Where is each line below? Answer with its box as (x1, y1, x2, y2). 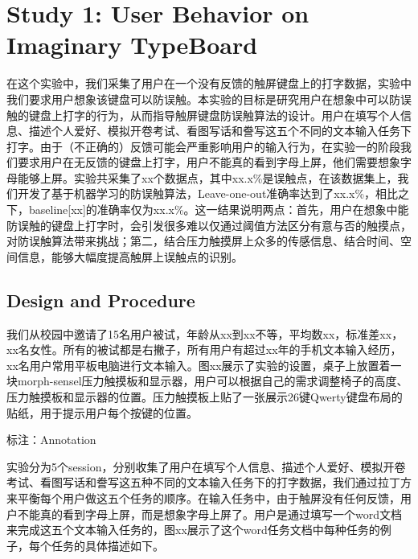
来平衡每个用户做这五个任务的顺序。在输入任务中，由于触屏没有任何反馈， (6, 489, 400, 506)
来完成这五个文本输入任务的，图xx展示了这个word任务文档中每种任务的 (6, 521, 380, 538)
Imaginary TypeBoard (6, 28, 258, 61)
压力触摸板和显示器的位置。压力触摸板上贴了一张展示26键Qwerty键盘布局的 (6, 388, 403, 405)
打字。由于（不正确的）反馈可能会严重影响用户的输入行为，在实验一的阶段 (6, 138, 400, 154)
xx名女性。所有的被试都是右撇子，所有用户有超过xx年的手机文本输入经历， (6, 341, 402, 358)
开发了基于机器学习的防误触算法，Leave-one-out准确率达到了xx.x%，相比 (17, 185, 399, 202)
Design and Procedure (6, 287, 195, 312)
